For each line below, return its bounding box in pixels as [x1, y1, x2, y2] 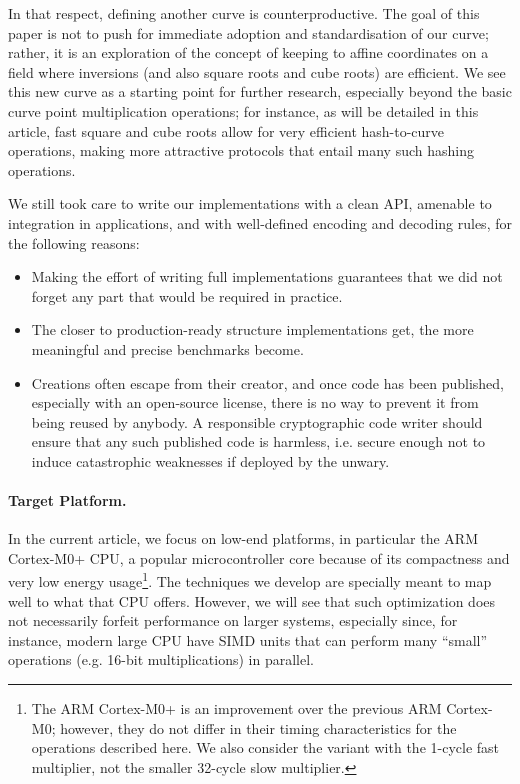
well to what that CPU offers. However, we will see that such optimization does [8, 590, 496, 611]
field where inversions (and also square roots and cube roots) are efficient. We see [8, 61, 506, 82]
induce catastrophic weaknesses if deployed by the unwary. [31, 450, 390, 471]
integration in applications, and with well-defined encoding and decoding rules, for [8, 212, 512, 233]
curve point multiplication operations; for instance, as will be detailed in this [8, 100, 479, 121]
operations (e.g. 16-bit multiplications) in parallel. [8, 649, 314, 670]
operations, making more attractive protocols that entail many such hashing [8, 140, 474, 161]
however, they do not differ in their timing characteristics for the [60, 717, 457, 738]
